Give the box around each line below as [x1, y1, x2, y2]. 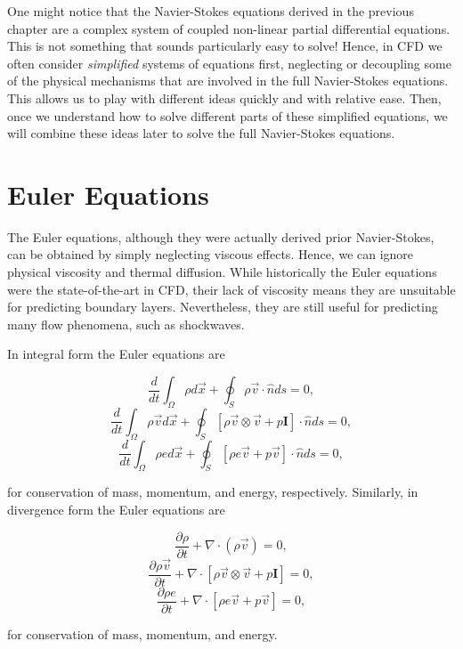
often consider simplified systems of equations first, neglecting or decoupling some [7, 53, 451, 72]
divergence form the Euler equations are [7, 500, 225, 519]
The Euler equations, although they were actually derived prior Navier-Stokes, [7, 227, 435, 246]
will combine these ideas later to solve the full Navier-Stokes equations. [7, 124, 395, 142]
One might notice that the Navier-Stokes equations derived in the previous [7, 2, 414, 20]
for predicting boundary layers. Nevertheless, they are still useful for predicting [7, 297, 438, 316]
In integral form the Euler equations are [7, 345, 225, 363]
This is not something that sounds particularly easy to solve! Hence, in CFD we [7, 37, 443, 55]
